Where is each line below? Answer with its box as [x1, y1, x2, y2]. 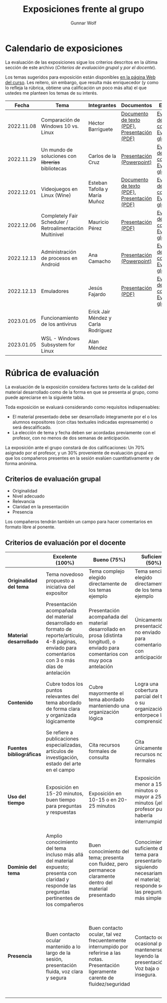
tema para [135, 851, 159, 858]
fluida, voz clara [46, 968, 83, 975]
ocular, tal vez [88, 931, 122, 938]
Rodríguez [88, 327, 113, 334]
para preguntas [46, 803, 82, 810]
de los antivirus [41, 320, 77, 327]
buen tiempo [46, 796, 76, 803]
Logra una [135, 681, 159, 688]
